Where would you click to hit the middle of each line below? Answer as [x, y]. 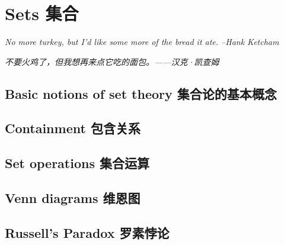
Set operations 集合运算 [77, 163]
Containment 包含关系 [73, 128]
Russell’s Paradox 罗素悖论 [87, 232]
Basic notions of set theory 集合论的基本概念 [141, 93]
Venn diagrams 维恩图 [73, 198]
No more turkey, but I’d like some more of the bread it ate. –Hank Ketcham [142, 42]
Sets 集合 [42, 13]
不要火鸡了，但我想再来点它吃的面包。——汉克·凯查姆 [112, 61]
